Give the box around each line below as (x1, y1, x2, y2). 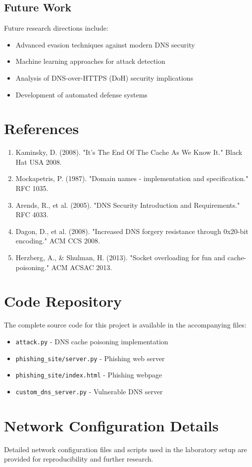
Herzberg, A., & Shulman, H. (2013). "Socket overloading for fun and (15, 252, 225, 263)
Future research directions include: (4, 23, 108, 33)
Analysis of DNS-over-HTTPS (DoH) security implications (15, 72, 194, 83)
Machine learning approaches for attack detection (15, 56, 165, 66)
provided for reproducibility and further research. (4, 454, 153, 464)
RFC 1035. (15, 183, 49, 193)
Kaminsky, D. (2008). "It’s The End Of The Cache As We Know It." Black (15, 147, 243, 157)
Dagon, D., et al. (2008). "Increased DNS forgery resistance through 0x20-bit (15, 226, 249, 236)
